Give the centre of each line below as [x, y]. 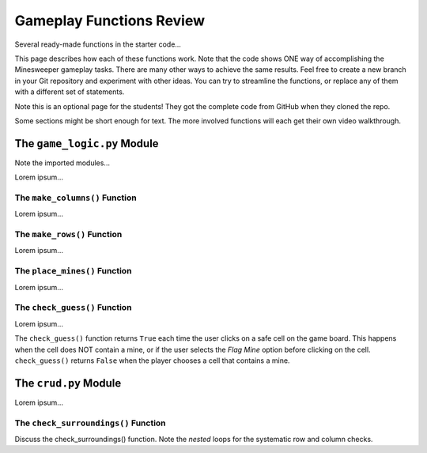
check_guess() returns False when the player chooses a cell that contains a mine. [152, 361]
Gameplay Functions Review [110, 21]
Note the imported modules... [62, 163]
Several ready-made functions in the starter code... [98, 44]
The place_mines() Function [73, 271]
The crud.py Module [68, 383]
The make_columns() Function [76, 198]
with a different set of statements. [70, 92]
